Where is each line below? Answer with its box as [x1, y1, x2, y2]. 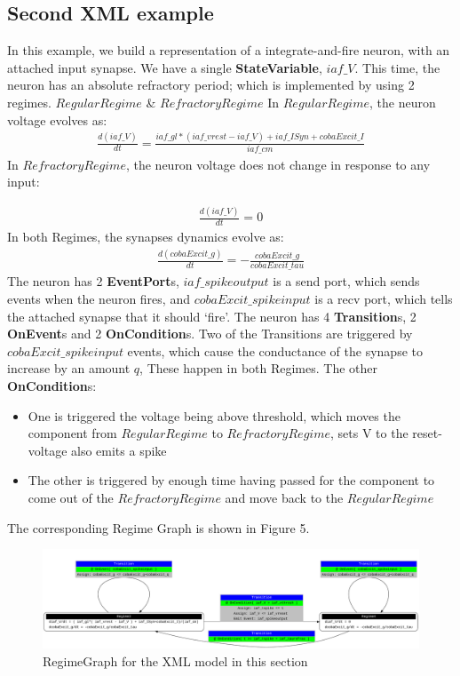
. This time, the [354, 58, 440, 76]
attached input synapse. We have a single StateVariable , [7, 58, 322, 76]
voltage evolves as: [7, 110, 107, 129]
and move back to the [225, 488, 344, 506]
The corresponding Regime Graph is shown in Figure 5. [7, 518, 310, 537]
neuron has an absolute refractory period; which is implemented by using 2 [7, 76, 415, 94]
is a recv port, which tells [314, 290, 453, 308]
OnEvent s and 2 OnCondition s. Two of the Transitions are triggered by [7, 324, 413, 343]
